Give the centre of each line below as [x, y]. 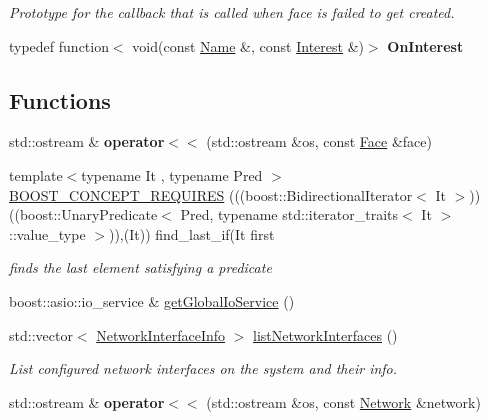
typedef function [59, 45]
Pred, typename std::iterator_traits [289, 214]
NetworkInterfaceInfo [161, 334]
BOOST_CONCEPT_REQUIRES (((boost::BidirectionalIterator [211, 194]
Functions [60, 99]
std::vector [41, 334]
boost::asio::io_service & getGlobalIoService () [152, 300]
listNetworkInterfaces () [325, 334]
